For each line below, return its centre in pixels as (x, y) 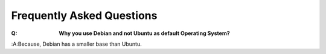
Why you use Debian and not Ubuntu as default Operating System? (145, 33)
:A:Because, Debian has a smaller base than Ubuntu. (76, 44)
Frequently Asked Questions (84, 15)
